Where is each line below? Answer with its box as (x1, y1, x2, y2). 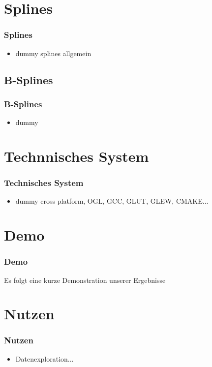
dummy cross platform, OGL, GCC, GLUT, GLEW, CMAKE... (15, 196, 209, 206)
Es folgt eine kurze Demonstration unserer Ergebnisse (4, 275, 166, 285)
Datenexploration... (15, 353, 74, 364)
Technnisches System (4, 146, 149, 166)
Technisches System (4, 177, 84, 189)
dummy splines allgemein (15, 48, 91, 58)
